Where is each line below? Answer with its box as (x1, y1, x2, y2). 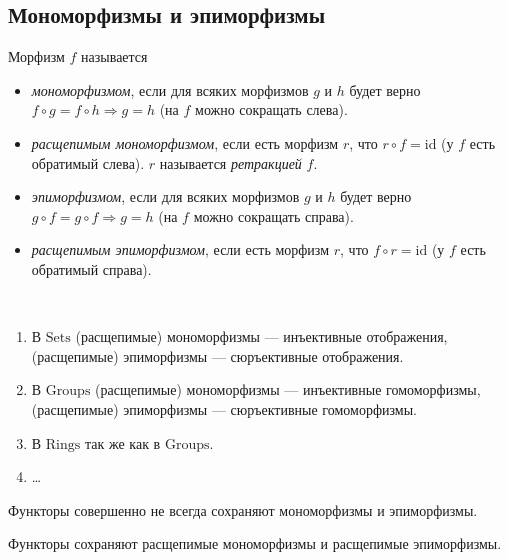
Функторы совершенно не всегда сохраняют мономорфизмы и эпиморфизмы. (8, 499, 478, 520)
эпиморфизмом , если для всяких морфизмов (31, 186, 300, 207)
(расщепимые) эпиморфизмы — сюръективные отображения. (31, 345, 404, 366)
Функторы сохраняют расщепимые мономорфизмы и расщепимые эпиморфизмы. (8, 533, 502, 554)
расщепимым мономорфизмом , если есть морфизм (31, 132, 339, 153)
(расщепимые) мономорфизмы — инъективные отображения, (75, 326, 448, 347)
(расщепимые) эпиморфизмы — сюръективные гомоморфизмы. (31, 398, 417, 419)
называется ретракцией (159, 152, 302, 173)
